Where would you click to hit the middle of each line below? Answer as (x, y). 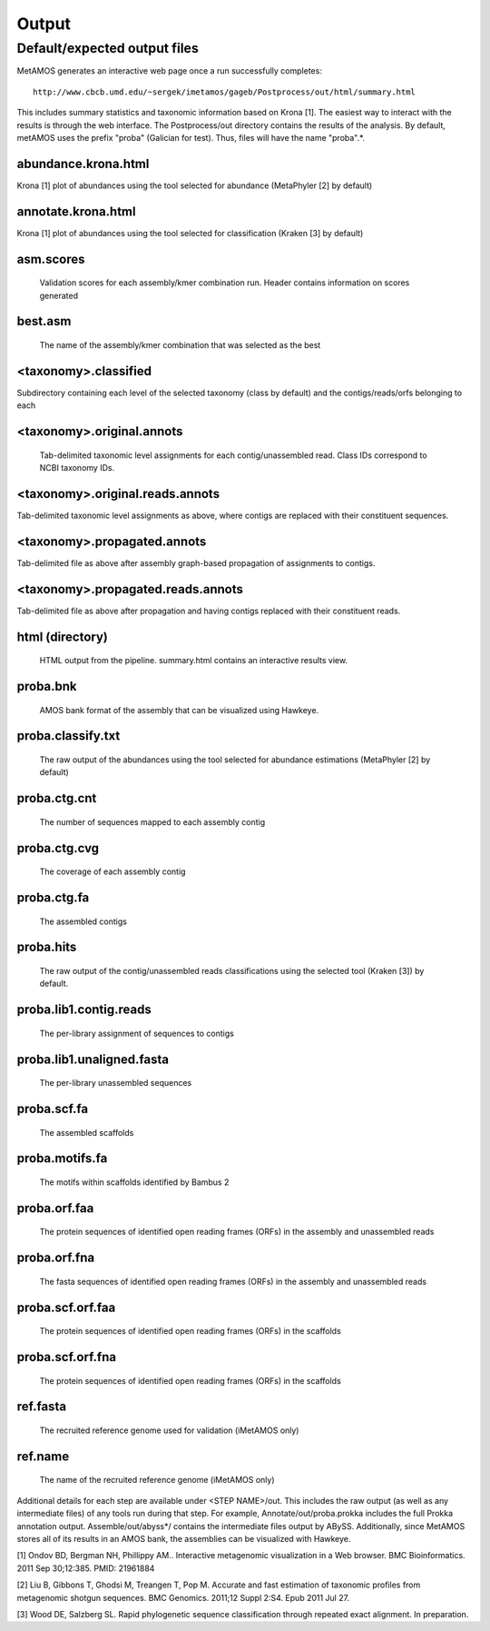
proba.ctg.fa (53, 898)
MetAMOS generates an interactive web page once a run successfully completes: (169, 71)
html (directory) (63, 636)
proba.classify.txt (69, 736)
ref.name (43, 1456)
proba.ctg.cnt (57, 798)
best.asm (44, 321)
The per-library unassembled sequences (116, 1083)
